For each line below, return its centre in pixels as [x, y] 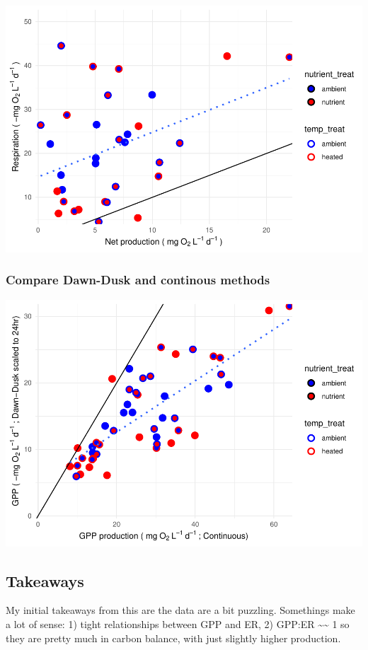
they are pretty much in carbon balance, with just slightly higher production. [173, 638]
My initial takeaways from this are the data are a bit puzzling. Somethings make [180, 610]
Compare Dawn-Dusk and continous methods [138, 280]
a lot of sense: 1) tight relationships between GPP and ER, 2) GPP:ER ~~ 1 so [178, 624]
